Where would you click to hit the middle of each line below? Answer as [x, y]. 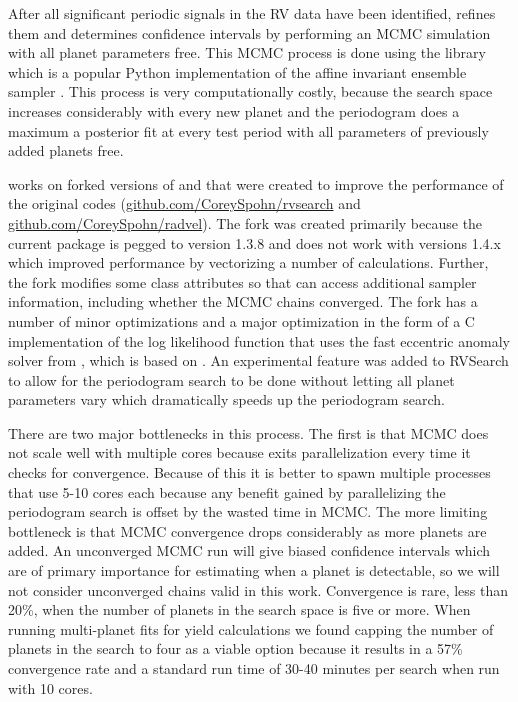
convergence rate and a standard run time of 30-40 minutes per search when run [254, 668]
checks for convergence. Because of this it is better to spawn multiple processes [249, 472]
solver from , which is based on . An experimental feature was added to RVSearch [258, 360]
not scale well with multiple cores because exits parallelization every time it [239, 452]
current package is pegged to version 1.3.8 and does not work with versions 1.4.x [254, 242]
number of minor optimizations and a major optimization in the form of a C [241, 320]
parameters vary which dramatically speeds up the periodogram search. [226, 399]
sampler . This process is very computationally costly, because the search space [250, 91]
